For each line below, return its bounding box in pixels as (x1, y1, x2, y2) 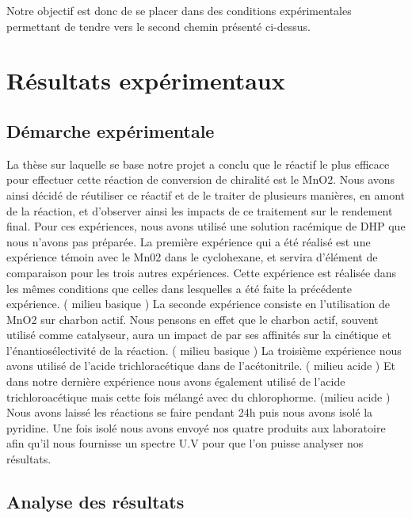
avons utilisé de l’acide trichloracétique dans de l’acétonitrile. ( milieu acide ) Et (6, 357, 395, 374)
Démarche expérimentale (6, 118, 215, 143)
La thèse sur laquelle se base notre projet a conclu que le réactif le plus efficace (6, 155, 390, 172)
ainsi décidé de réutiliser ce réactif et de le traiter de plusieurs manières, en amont (6, 186, 406, 203)
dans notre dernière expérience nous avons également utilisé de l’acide (6, 373, 345, 390)
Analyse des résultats (6, 489, 185, 514)
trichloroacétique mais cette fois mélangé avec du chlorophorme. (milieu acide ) (6, 388, 391, 405)
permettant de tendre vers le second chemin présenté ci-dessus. (6, 17, 311, 34)
